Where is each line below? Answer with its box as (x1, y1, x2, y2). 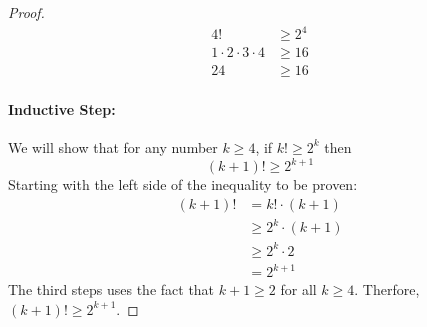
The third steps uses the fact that (8, 279, 215, 300)
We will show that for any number (8, 136, 218, 157)
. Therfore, (354, 279, 420, 300)
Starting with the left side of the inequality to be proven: (8, 174, 358, 195)
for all (280, 279, 317, 300)
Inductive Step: (8, 98, 116, 119)
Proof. (8, 2, 45, 22)
